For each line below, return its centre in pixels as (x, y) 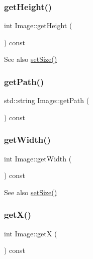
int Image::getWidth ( (38, 158)
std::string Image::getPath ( (47, 100)
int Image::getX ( (31, 233)
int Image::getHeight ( (38, 25)
